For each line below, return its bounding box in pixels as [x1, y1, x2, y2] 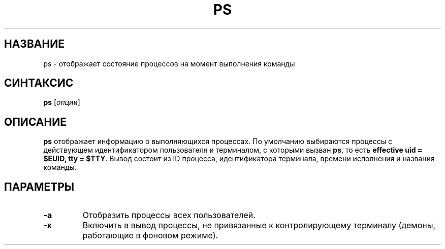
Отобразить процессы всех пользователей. [82, 210, 256, 221]
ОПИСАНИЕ [4, 115, 67, 128]
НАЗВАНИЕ [4, 38, 65, 51]
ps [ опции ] [43, 98, 80, 107]
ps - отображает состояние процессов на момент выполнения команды [43, 59, 295, 68]
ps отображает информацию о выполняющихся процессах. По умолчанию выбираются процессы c [43, 137, 393, 146]
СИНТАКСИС [4, 77, 74, 90]
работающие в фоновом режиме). [82, 230, 218, 241]
